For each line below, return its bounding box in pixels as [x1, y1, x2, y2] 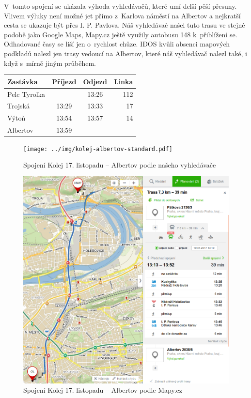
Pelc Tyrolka [7, 89, 46, 99]
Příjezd [52, 76, 77, 86]
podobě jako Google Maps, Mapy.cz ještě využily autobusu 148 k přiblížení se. [4, 29, 237, 39]
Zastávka [7, 76, 38, 86]
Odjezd [83, 76, 107, 86]
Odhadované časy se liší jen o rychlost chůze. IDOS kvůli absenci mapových [4, 39, 230, 49]
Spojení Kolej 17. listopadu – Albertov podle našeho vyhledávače [23, 159, 216, 169]
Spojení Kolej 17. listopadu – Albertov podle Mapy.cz [23, 385, 183, 395]
